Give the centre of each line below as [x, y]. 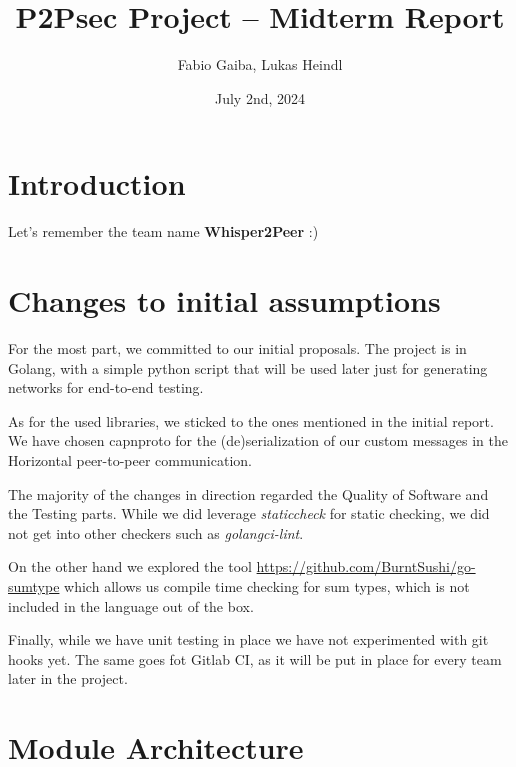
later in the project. [68, 678]
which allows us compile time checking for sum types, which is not [267, 585]
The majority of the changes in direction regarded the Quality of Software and [248, 493]
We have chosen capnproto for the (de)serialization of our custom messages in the [258, 440]
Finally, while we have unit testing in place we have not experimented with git [248, 639]
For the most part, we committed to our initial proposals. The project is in [237, 347]
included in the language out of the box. [131, 605]
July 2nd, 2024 [260, 97]
